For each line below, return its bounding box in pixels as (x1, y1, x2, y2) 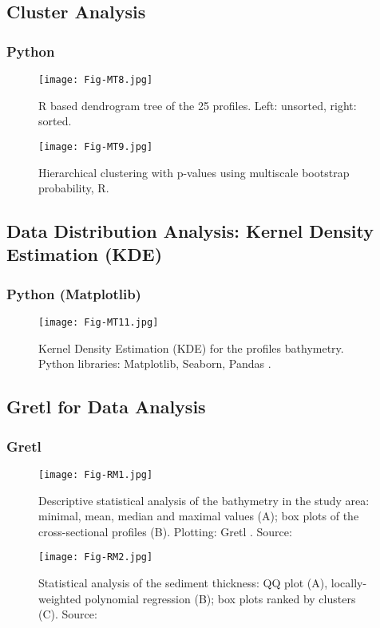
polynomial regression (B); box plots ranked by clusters (85, 590, 356, 606)
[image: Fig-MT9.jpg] (38, 140, 153, 152)
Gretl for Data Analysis (6, 394, 206, 419)
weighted (38, 590, 81, 606)
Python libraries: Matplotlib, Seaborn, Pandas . (38, 355, 271, 372)
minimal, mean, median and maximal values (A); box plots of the (38, 508, 359, 524)
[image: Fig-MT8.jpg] (38, 74, 153, 85)
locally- (331, 575, 367, 591)
